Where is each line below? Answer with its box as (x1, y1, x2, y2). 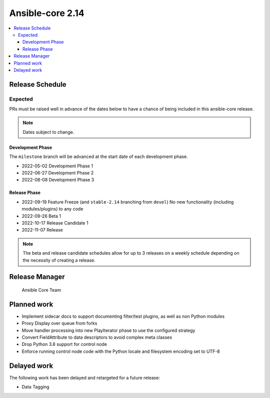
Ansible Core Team (21, 287, 61, 293)
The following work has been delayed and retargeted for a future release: (9, 374, 160, 380)
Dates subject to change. (22, 129, 74, 135)
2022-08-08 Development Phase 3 (21, 177, 94, 183)
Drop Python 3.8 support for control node (21, 341, 107, 347)
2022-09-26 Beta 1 (21, 213, 61, 219)
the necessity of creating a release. (22, 257, 95, 263)
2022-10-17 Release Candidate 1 (21, 220, 88, 226)
